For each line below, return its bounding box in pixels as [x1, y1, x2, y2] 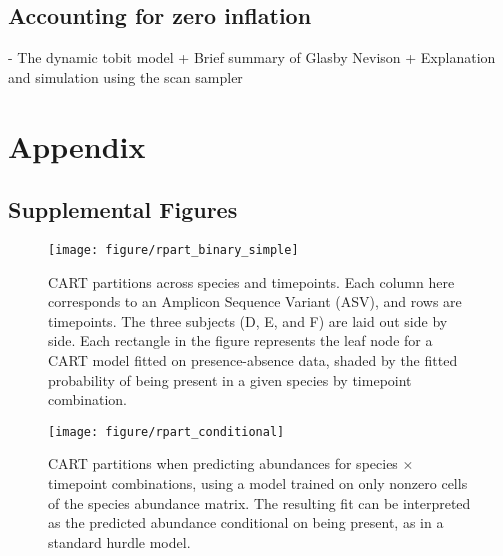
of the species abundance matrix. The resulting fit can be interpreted [48, 492, 471, 513]
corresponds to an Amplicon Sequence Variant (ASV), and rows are [48, 291, 462, 312]
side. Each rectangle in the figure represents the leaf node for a [48, 330, 433, 351]
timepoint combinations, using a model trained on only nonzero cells [48, 473, 468, 494]
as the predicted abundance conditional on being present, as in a [48, 512, 444, 533]
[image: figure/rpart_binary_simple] [48, 242, 299, 257]
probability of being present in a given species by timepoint [48, 369, 412, 390]
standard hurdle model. [48, 531, 191, 552]
